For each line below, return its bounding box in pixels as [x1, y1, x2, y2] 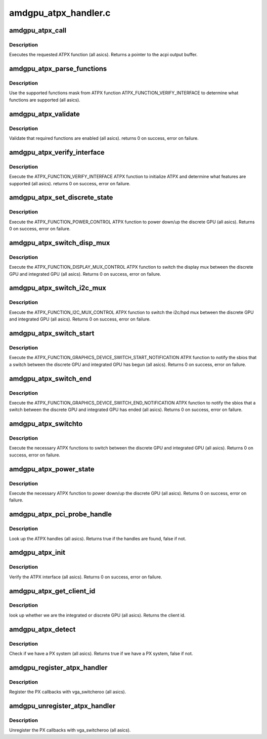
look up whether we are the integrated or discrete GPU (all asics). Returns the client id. [9, 612, 185, 618]
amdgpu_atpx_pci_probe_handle [9, 510, 112, 519]
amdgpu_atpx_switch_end [9, 374, 91, 383]
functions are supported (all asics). [9, 97, 81, 103]
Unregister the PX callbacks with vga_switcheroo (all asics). [9, 727, 131, 733]
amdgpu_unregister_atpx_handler [9, 701, 116, 710]
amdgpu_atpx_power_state [9, 465, 95, 473]
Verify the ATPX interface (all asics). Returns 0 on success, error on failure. [9, 574, 163, 580]
